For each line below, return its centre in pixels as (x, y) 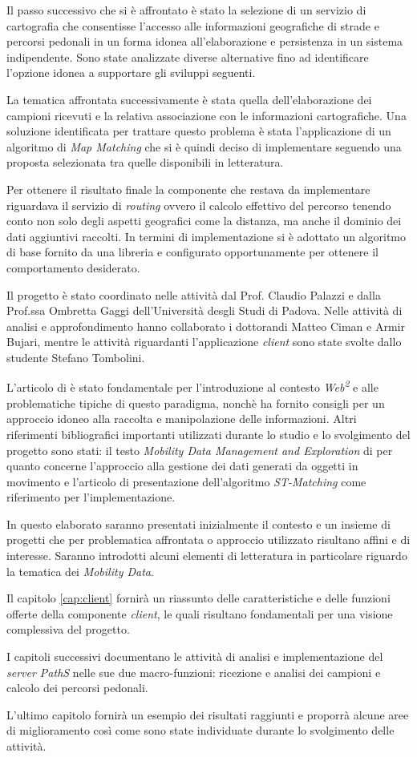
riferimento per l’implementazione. (91, 497)
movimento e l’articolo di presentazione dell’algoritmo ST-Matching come (186, 481)
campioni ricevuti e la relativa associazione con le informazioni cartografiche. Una (206, 115)
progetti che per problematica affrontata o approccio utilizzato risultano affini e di (208, 540)
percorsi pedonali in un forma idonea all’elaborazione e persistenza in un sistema (205, 41)
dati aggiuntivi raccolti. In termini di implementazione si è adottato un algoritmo (206, 236)
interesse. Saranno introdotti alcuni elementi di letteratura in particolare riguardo (207, 556)
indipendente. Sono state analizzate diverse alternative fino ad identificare (188, 56)
